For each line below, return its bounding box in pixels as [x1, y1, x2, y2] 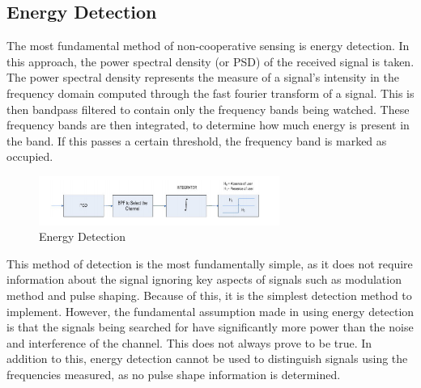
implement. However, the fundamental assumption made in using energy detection [6, 302, 415, 319]
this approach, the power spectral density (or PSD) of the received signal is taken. [6, 53, 415, 70]
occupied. [6, 148, 53, 165]
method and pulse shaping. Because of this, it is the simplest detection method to [6, 286, 412, 303]
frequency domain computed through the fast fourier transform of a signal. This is [6, 84, 415, 101]
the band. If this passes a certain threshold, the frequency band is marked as [6, 132, 387, 149]
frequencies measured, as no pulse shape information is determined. [6, 365, 341, 382]
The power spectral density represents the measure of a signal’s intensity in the [6, 69, 399, 86]
